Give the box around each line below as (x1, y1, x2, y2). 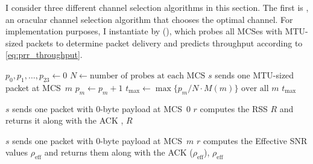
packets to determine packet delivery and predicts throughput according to (26, 36, 303, 49)
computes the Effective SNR (203, 134, 308, 147)
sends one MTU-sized (215, 68, 294, 81)
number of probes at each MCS (89, 71, 206, 80)
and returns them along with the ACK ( (44, 146, 193, 159)
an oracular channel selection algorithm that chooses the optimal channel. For (5, 13, 293, 25)
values (5, 146, 28, 159)
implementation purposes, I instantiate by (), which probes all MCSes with (5, 25, 282, 37)
